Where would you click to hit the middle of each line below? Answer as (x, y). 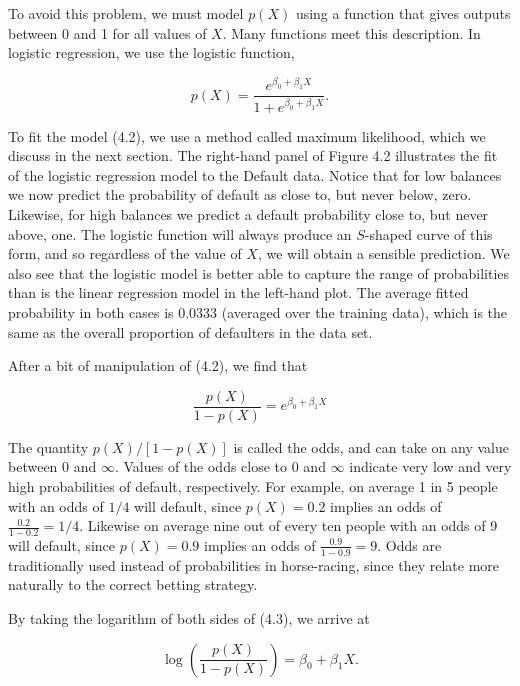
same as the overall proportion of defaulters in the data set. (190, 331)
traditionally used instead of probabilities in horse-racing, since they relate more (254, 564)
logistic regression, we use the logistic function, (151, 52)
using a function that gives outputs (403, 13)
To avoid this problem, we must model (126, 13)
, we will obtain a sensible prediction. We (383, 253)
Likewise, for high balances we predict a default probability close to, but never (248, 213)
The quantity (48, 446)
